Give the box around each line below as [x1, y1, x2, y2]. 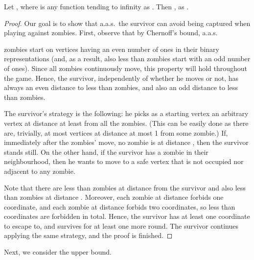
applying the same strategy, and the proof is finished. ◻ [4, 230, 173, 240]
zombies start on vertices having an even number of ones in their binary [4, 44, 219, 54]
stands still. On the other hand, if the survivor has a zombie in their [4, 146, 208, 157]
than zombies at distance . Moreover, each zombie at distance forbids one [4, 192, 224, 202]
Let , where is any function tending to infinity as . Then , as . [4, 1, 189, 11]
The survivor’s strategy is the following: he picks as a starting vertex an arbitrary [4, 108, 249, 118]
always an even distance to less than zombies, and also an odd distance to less [4, 82, 238, 93]
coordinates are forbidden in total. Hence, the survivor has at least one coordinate [4, 211, 250, 221]
